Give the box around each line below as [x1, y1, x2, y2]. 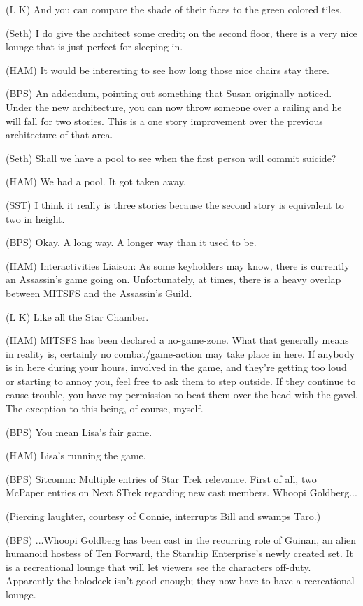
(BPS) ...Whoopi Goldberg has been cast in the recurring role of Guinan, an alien [6, 532, 357, 547]
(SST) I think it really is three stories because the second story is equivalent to [6, 197, 344, 212]
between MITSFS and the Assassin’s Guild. [6, 285, 192, 300]
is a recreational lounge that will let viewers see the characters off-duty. [6, 559, 311, 574]
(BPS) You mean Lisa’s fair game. [6, 424, 152, 439]
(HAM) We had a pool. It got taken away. [6, 174, 186, 189]
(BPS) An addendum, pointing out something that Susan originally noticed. [6, 86, 332, 101]
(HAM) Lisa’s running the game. [6, 448, 146, 463]
